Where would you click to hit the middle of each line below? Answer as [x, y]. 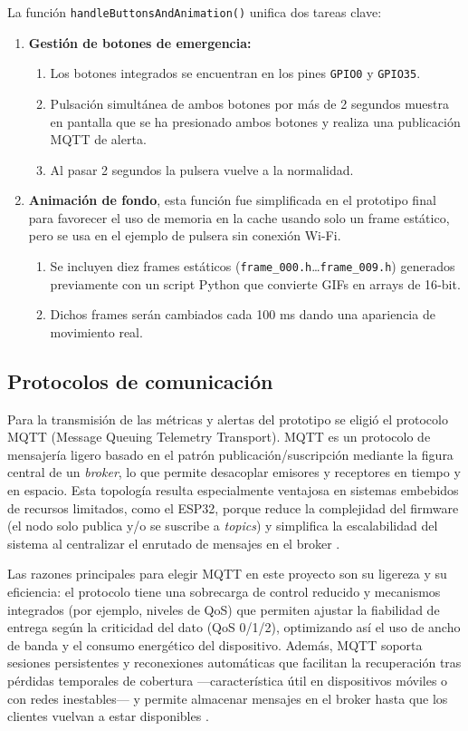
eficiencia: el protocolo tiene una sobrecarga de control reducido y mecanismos [224, 592]
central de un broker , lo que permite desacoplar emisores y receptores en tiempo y [234, 472]
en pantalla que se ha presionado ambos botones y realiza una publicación [255, 121]
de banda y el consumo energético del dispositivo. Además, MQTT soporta [215, 644]
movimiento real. [96, 331]
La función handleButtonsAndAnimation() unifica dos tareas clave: [195, 12]
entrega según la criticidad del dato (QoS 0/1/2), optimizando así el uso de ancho [234, 627]
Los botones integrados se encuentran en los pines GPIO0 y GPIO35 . [235, 73]
